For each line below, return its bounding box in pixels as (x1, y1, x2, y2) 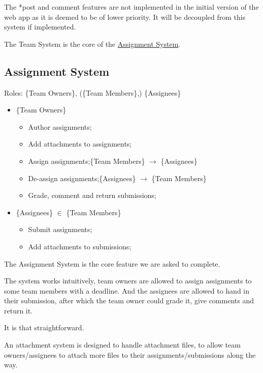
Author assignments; (28, 121, 92, 132)
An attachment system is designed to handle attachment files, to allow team (4, 339, 241, 350)
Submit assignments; (28, 224, 92, 235)
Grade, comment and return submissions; (28, 190, 156, 200)
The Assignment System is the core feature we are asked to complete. (4, 258, 220, 269)
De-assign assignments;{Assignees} (28, 173, 136, 183)
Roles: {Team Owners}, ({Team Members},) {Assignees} (4, 87, 181, 98)
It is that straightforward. (4, 322, 84, 333)
